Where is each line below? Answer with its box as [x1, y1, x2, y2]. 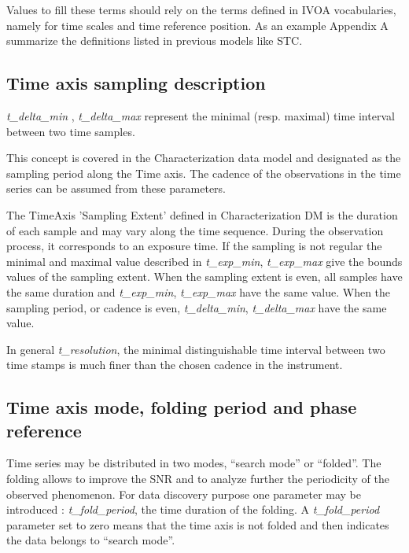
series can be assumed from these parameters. [6, 180, 227, 197]
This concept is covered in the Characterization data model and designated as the [6, 149, 401, 166]
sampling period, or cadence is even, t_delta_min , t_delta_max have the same [6, 299, 387, 315]
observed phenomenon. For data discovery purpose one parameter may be [6, 485, 361, 502]
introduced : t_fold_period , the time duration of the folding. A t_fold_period [6, 501, 380, 518]
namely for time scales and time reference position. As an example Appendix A [6, 17, 389, 33]
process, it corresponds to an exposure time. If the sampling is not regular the [6, 238, 382, 254]
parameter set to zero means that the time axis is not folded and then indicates [6, 516, 389, 533]
